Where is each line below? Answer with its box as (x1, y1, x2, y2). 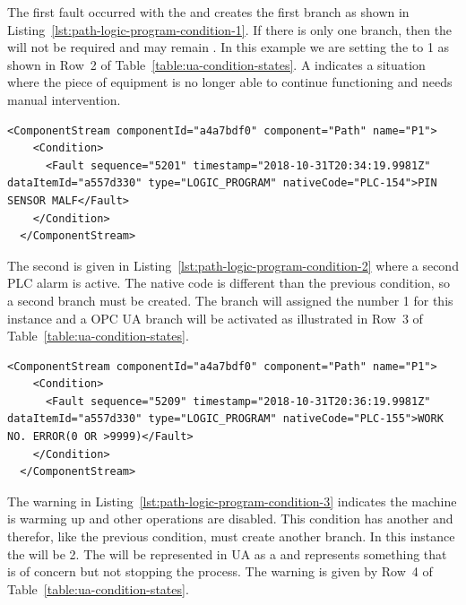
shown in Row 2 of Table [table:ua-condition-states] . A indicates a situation (7, 55, 426, 73)
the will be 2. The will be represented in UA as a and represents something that (7, 544, 447, 563)
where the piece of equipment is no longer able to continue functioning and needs (7, 73, 453, 91)
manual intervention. (7, 90, 121, 108)
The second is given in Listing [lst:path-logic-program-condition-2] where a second (7, 255, 459, 274)
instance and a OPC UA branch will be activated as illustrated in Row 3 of (7, 308, 423, 327)
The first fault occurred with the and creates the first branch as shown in (7, 3, 410, 21)
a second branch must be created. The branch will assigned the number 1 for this (7, 290, 453, 309)
